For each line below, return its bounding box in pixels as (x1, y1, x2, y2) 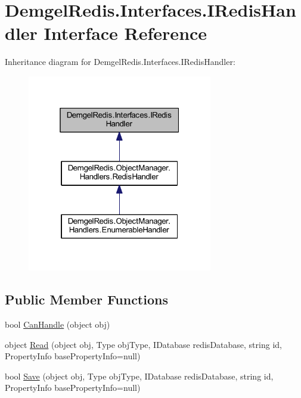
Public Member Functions (5, 290, 168, 309)
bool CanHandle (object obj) (5, 318, 110, 331)
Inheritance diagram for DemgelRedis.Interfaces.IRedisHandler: (5, 55, 235, 68)
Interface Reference (44, 21, 207, 45)
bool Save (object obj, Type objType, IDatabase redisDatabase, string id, (5, 369, 274, 382)
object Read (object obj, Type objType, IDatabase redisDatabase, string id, (5, 338, 282, 350)
